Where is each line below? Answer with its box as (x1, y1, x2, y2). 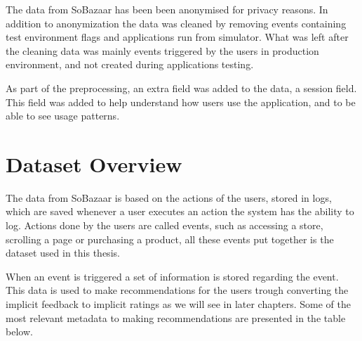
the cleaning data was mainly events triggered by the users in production (6, 43, 319, 58)
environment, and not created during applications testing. (6, 57, 254, 72)
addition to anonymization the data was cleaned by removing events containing (6, 15, 347, 30)
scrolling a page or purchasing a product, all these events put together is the (6, 231, 334, 246)
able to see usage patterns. (6, 108, 120, 123)
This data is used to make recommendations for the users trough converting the (6, 283, 349, 297)
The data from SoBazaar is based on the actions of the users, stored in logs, (6, 190, 332, 205)
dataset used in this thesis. (6, 245, 120, 260)
